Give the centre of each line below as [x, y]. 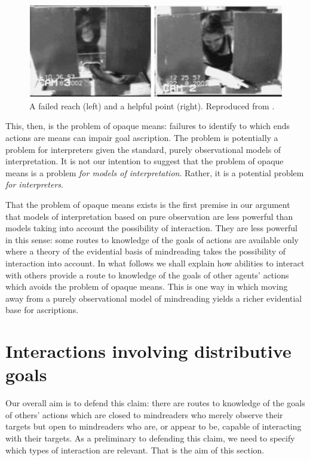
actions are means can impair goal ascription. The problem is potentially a [142, 138]
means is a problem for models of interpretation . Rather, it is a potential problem [155, 172]
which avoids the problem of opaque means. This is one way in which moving [147, 286]
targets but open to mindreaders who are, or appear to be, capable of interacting [154, 426]
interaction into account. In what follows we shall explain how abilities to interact [155, 263]
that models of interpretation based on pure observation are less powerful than [149, 216]
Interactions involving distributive [148, 351]
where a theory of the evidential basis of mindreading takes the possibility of [146, 251]
